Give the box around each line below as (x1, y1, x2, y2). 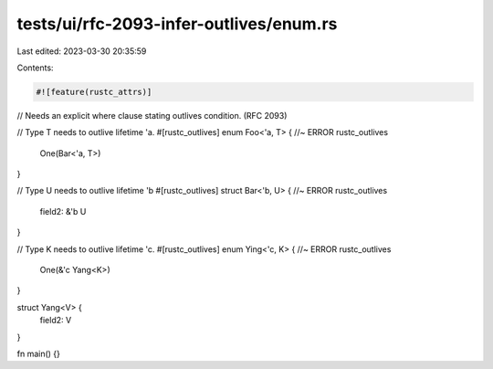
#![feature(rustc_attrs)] (36, 87, 152, 97)
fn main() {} (16, 348, 61, 359)
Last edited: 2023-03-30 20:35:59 (16, 46, 147, 57)
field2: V (39, 315, 72, 326)
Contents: (16, 62, 54, 73)
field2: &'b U (39, 206, 87, 216)
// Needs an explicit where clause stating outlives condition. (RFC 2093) (16, 110, 288, 121)
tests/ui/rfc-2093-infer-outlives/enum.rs (16, 14, 338, 34)
